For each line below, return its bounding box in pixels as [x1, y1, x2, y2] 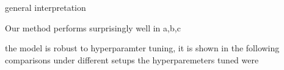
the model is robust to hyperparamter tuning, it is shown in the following [5, 42, 280, 54]
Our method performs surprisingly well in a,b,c [5, 21, 181, 34]
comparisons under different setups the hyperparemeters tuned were [5, 53, 259, 66]
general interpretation [5, 1, 86, 13]
